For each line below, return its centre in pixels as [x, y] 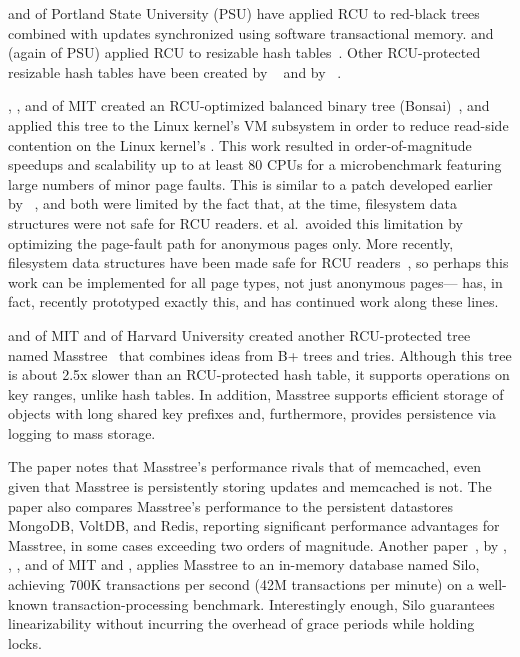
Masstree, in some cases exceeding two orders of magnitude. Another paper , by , [257, 544]
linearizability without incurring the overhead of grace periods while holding [241, 623]
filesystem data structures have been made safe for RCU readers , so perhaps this [258, 262]
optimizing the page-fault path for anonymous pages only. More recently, [231, 242]
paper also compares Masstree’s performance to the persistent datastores [231, 505]
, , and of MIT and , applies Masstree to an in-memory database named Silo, [244, 564]
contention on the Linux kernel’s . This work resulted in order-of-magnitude [240, 144]
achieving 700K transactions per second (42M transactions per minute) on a [241, 584]
